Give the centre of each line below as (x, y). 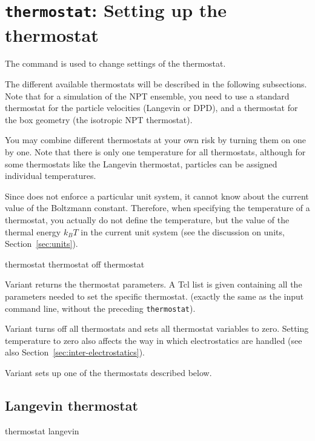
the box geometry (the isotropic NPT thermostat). (99, 119)
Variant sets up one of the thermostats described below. (108, 372)
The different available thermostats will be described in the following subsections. (156, 84)
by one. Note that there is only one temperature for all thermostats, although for (155, 152)
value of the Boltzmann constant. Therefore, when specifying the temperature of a (157, 208)
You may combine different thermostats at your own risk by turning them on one (156, 140)
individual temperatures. (51, 176)
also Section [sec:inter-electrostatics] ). (75, 352)
